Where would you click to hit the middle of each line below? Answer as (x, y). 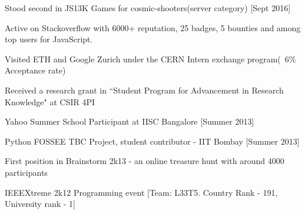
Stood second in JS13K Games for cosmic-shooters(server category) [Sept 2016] (148, 8)
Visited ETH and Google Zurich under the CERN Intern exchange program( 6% (150, 58)
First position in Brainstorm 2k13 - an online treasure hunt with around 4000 (145, 161)
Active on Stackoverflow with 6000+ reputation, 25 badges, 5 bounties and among (153, 27)
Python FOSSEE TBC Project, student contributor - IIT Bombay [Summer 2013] (152, 141)
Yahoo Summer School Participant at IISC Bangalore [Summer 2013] (130, 121)
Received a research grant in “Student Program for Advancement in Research (144, 90)
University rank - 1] (40, 204)
